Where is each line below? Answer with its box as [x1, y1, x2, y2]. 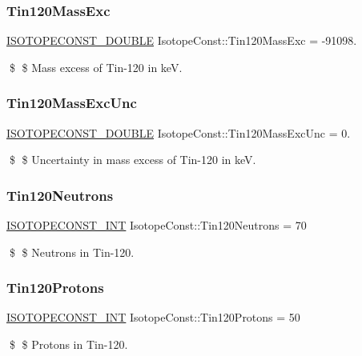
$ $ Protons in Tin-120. [9, 336, 128, 353]
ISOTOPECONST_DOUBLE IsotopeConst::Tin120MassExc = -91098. [6, 32, 357, 49]
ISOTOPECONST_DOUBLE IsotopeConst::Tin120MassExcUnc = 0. [6, 124, 351, 141]
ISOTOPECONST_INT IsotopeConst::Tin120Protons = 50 [6, 309, 300, 326]
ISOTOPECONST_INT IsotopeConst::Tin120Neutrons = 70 [6, 217, 307, 234]
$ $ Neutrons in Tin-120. [9, 243, 135, 260]
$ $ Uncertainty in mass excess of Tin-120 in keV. [9, 151, 256, 168]
